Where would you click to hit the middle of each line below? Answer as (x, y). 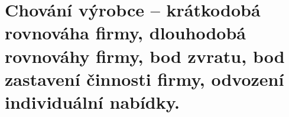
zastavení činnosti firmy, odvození (144, 78)
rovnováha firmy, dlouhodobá (125, 33)
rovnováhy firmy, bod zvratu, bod (145, 56)
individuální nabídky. (92, 101)
